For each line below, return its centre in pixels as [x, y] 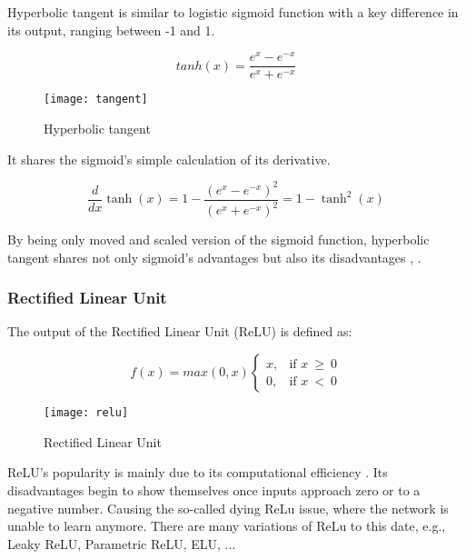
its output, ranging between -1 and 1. [111, 30]
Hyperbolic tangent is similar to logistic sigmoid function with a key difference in [233, 12]
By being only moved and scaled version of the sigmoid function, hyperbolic [218, 240]
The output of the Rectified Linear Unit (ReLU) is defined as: [180, 331]
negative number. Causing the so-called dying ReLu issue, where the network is [228, 508]
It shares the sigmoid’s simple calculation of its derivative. [169, 159]
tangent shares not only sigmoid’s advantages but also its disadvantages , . [214, 257]
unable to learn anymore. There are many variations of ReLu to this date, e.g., [227, 526]
